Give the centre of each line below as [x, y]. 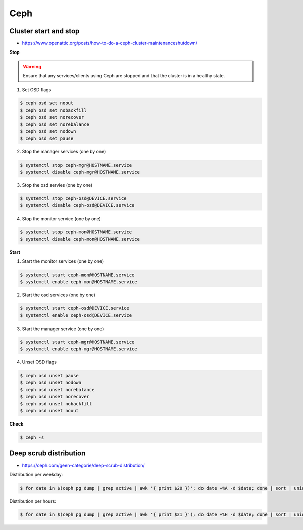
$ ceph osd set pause [47, 138]
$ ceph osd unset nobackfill [56, 404]
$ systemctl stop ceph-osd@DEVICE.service [73, 198]
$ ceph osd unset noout [49, 411]
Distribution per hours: [33, 501]
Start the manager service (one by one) [63, 329]
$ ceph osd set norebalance [55, 124]
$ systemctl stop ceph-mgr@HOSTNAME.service [76, 165]
